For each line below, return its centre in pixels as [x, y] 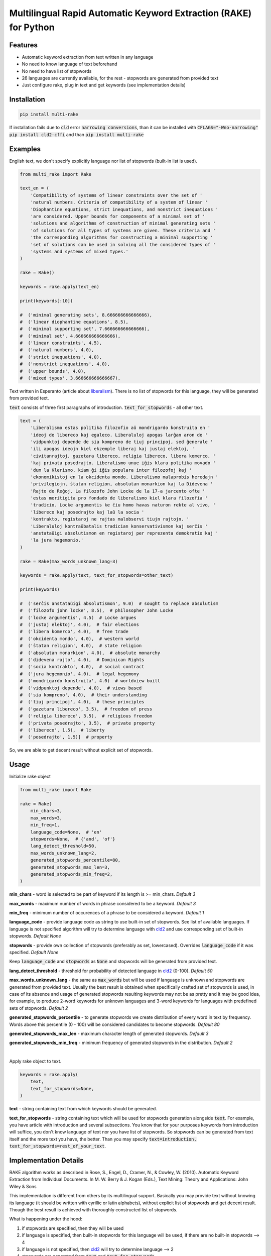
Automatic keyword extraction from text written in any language [88, 57]
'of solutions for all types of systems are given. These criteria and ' [123, 230]
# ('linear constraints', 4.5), [61, 343]
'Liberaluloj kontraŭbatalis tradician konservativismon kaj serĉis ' [119, 526]
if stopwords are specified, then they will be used [73, 1228]
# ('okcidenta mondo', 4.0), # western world [79, 639]
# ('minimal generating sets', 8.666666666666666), [86, 315]
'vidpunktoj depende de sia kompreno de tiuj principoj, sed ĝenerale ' [122, 442]
